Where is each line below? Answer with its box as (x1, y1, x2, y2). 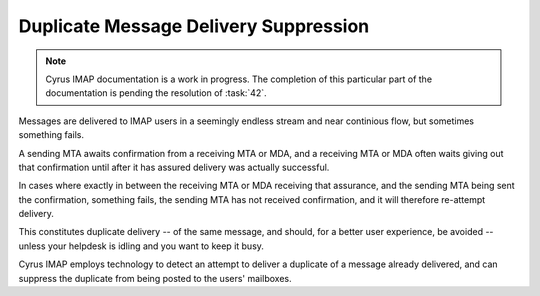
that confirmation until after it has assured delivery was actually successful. (18, 161, 330, 173)
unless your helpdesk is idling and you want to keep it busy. (18, 240, 265, 252)
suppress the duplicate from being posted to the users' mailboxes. (18, 272, 292, 284)
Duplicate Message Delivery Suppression (18, 15, 370, 37)
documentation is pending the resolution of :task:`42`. (45, 87, 267, 99)
